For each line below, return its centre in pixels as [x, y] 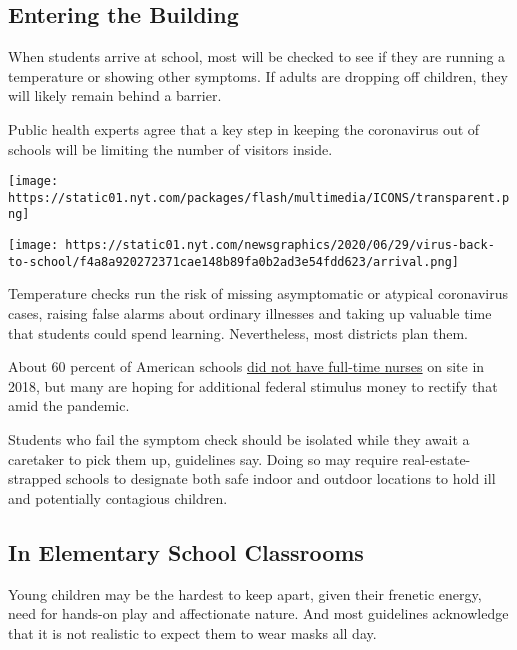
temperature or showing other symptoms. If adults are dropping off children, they [258, 75]
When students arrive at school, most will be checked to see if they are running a [257, 56]
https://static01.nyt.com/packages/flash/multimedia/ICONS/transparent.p [259, 197]
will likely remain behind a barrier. [115, 95]
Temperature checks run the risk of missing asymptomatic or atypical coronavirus [258, 293]
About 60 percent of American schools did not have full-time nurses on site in [246, 366]
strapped [35, 478]
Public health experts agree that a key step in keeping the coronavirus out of [244, 128]
